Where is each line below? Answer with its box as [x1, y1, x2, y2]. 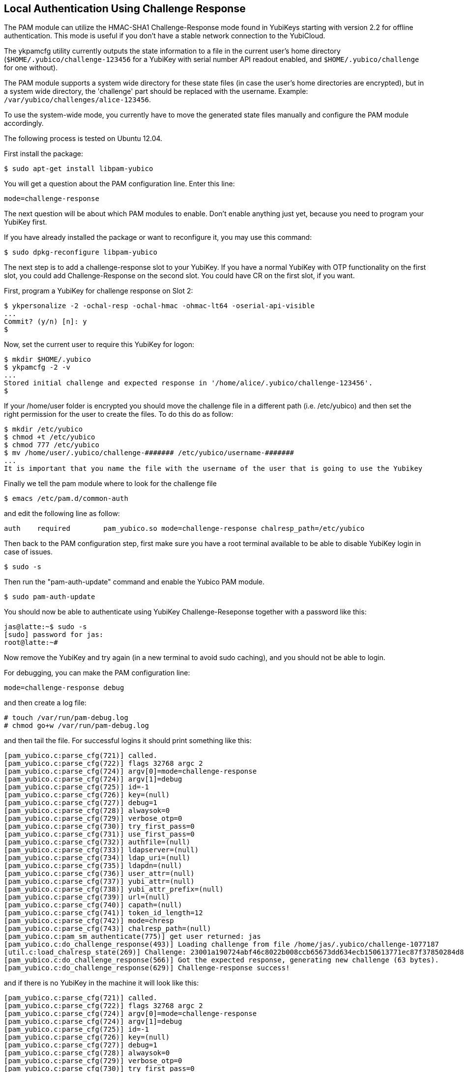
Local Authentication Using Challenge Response [4, 2, 246, 15]
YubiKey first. [4, 218, 47, 227]
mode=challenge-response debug [4, 684, 124, 692]
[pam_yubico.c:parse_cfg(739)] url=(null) [4, 893, 170, 901]
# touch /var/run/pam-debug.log [4, 714, 128, 722]
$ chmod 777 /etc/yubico [4, 441, 99, 449]
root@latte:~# [4, 638, 58, 647]
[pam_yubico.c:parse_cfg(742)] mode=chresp [4, 917, 174, 925]
